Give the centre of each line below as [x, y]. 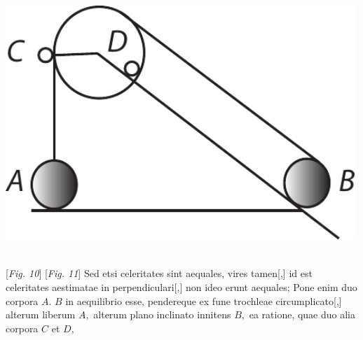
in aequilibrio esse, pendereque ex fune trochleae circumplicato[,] [204, 300]
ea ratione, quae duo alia [302, 314]
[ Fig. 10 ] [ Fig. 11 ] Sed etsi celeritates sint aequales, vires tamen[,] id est [159, 273]
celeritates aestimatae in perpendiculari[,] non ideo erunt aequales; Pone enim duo [181, 286]
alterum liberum [41, 314]
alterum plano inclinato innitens [162, 314]
